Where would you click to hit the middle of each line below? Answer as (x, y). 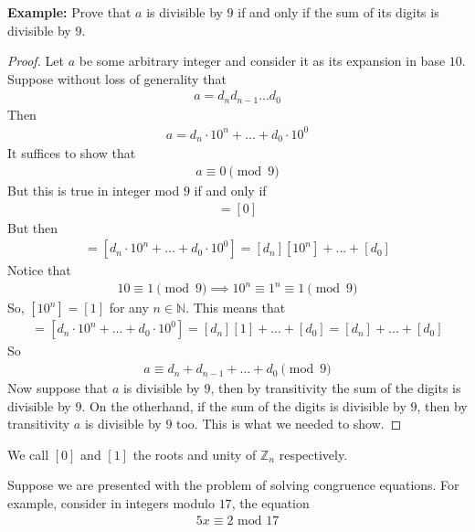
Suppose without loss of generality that (117, 78)
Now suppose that (58, 388)
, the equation (270, 503)
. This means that (236, 308)
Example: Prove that (69, 12)
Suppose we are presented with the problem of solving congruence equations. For (233, 485)
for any (129, 308)
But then (33, 227)
